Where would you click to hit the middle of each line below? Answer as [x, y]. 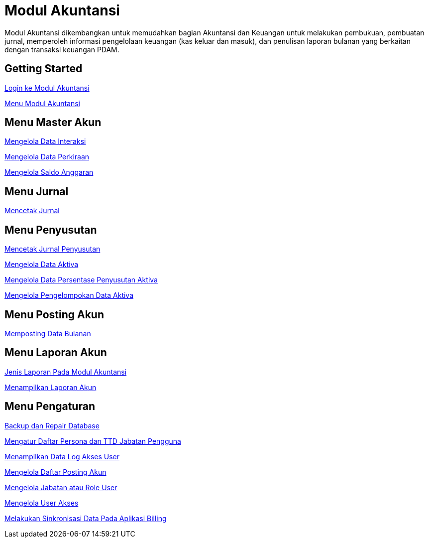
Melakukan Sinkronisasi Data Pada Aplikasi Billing [86, 518]
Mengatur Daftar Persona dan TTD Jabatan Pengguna [93, 441]
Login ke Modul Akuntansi [47, 88]
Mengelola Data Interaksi [45, 141]
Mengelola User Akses [42, 503]
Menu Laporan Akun [56, 353]
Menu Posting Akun [54, 314]
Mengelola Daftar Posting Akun [55, 472]
